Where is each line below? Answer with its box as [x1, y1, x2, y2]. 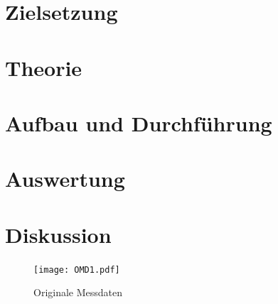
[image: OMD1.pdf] [33, 264, 120, 275]
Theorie [5, 53, 82, 82]
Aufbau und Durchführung [5, 108, 272, 137]
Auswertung [5, 164, 125, 193]
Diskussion [5, 219, 112, 249]
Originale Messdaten [33, 285, 123, 300]
